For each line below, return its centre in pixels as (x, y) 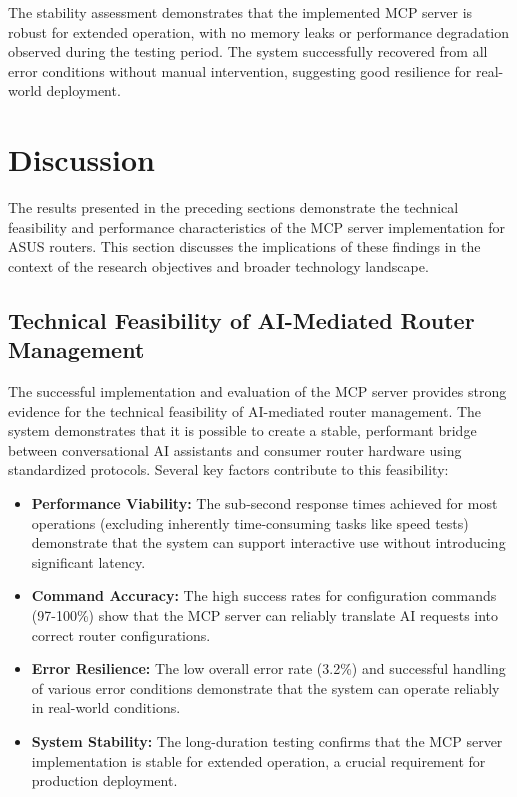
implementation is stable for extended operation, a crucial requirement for (258, 760)
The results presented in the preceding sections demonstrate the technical (233, 207)
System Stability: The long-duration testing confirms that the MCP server (267, 740)
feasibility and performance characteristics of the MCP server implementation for (256, 226)
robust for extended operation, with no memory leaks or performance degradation (259, 31)
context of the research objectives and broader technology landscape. (218, 265)
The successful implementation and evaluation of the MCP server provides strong (257, 391)
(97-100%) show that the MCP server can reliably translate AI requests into (265, 615)
